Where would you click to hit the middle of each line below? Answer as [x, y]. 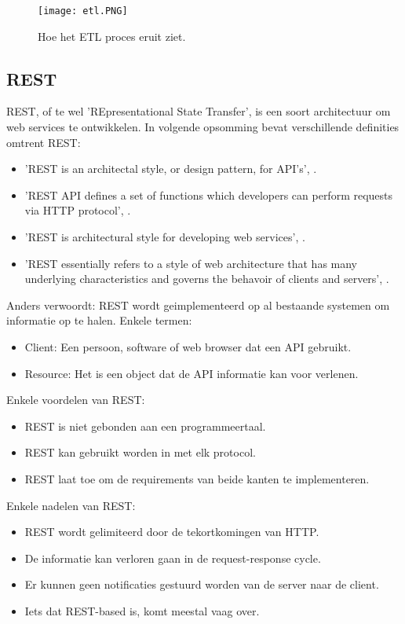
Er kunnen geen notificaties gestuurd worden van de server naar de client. [202, 584]
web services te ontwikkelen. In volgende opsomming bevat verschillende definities [203, 127]
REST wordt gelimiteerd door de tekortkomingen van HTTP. [172, 532]
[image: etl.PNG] [83, 11]
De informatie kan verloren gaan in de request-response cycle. [173, 558]
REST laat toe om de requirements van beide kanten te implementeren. [197, 478]
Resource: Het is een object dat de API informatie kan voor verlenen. [192, 373]
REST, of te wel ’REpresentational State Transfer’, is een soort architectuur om [199, 111]
